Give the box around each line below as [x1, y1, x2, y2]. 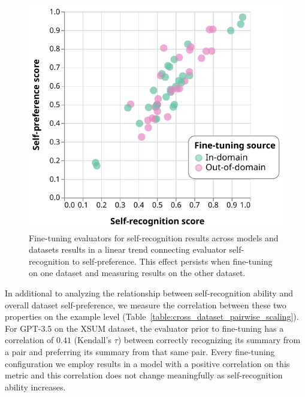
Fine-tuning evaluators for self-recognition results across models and [29, 231, 279, 244]
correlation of [5, 334, 54, 346]
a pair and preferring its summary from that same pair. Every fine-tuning [5, 345, 275, 357]
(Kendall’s [74, 334, 111, 346]
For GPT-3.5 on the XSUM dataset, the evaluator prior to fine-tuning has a [5, 322, 284, 334]
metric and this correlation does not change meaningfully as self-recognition [5, 369, 283, 381]
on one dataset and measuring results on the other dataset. [29, 266, 246, 279]
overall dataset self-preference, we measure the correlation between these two [5, 298, 286, 311]
